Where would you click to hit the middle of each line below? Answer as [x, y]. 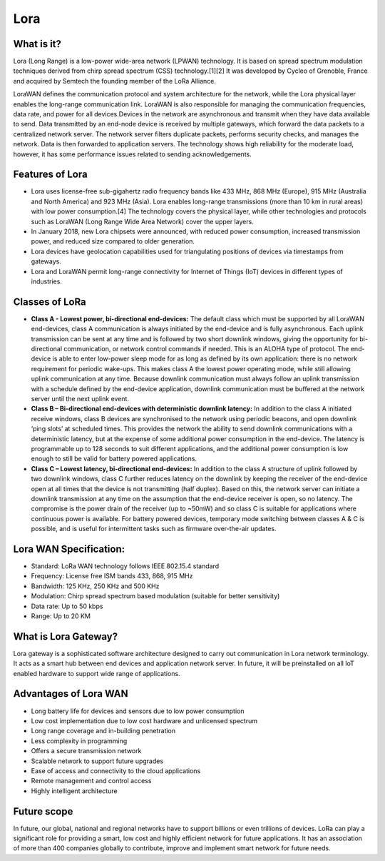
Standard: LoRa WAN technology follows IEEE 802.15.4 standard [125, 566]
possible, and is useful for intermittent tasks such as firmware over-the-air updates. [154, 529]
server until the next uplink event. [80, 399]
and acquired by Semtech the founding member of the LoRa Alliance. [115, 81]
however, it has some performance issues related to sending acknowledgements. [133, 154]
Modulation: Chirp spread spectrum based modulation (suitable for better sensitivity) [155, 596]
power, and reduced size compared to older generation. [113, 241]
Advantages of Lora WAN [71, 694]
